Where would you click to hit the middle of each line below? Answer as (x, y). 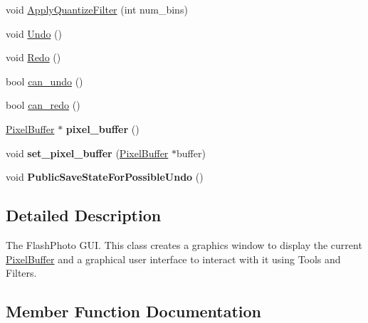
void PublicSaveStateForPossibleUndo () (105, 177)
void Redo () (33, 57)
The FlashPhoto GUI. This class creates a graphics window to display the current (184, 244)
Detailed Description (84, 215)
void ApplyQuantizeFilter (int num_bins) (97, 9)
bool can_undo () (44, 81)
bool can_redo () (43, 105)
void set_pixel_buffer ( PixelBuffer (87, 153)
